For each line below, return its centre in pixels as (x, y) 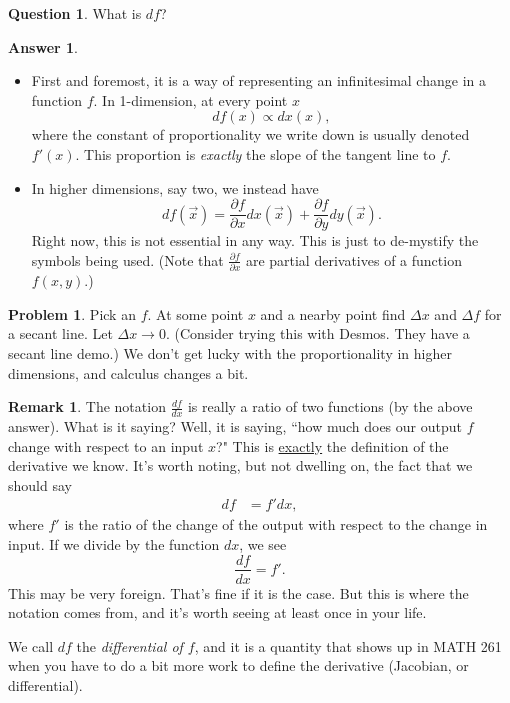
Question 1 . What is (75, 13)
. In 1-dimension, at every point (190, 99)
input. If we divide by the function (114, 543)
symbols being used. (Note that (127, 259)
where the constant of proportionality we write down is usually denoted (250, 134)
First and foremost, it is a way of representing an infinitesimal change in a (258, 80)
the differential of (129, 645)
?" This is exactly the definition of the (332, 445)
